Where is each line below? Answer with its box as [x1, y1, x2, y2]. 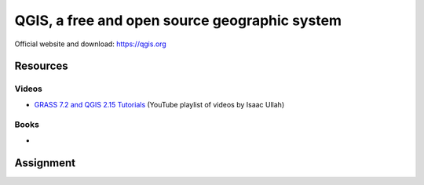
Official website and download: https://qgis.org [14, 39, 166, 49]
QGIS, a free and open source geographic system [14, 12, 342, 29]
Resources [14, 60, 68, 73]
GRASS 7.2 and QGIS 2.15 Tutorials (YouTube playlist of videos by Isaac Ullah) [34, 100, 285, 109]
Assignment [14, 156, 76, 169]
